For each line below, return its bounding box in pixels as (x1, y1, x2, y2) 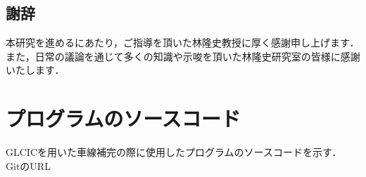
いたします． (6, 63, 65, 77)
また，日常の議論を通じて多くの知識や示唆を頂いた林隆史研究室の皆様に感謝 (6, 48, 360, 63)
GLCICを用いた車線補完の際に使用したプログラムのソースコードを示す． (6, 145, 342, 159)
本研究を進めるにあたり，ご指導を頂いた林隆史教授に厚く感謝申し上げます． (6, 35, 360, 50)
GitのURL (6, 158, 51, 173)
